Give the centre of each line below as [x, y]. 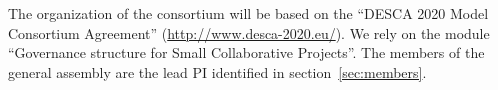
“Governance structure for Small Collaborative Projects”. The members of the [246, 52]
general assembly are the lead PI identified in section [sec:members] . [217, 71]
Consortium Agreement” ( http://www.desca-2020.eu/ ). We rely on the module [249, 32]
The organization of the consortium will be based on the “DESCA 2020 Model [248, 13]
